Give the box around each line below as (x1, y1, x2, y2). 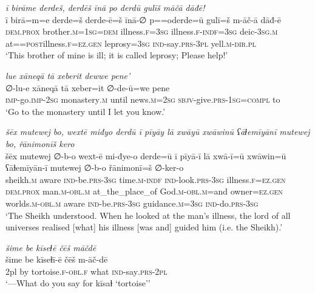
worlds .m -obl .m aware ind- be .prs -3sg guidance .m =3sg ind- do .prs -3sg (5, 196, 259, 209)
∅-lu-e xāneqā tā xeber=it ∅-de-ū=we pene (5, 81, 170, 94)
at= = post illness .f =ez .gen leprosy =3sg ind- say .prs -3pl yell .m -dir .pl (5, 36, 256, 49)
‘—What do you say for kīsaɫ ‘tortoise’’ (5, 277, 151, 289)
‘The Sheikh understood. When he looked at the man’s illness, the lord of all (5, 209, 291, 221)
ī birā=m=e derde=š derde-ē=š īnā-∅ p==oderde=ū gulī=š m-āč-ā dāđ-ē (5, 13, 281, 26)
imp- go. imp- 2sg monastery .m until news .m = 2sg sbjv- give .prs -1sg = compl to (5, 93, 280, 106)
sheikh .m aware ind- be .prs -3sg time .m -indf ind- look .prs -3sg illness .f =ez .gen (5, 173, 286, 185)
